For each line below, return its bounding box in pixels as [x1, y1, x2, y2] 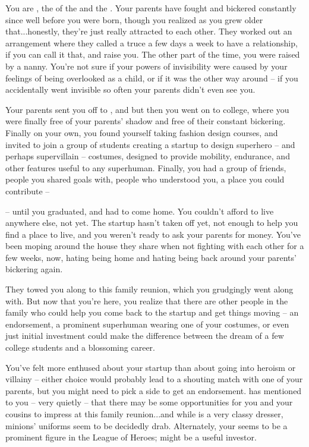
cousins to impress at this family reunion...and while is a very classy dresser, [5, 408, 283, 420]
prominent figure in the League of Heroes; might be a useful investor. [5, 431, 257, 443]
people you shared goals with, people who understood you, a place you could [5, 173, 285, 185]
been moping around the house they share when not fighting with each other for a [5, 240, 304, 252]
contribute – [5, 184, 50, 197]
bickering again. [5, 263, 63, 275]
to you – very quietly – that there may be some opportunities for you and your [5, 396, 293, 408]
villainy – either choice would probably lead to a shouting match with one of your [5, 373, 303, 385]
